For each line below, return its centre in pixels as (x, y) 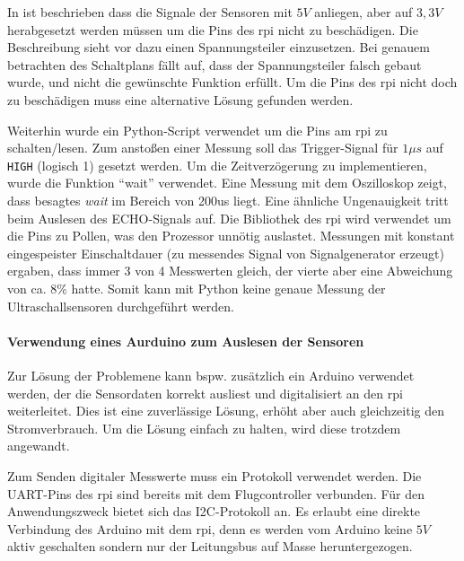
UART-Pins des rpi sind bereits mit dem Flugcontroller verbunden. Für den (216, 493)
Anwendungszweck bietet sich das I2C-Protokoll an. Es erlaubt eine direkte (214, 511)
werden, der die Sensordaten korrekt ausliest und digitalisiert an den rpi (205, 393)
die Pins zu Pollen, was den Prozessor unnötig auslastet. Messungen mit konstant (231, 236)
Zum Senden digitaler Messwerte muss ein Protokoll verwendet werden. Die (214, 475)
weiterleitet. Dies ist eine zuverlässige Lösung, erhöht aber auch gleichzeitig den (226, 411)
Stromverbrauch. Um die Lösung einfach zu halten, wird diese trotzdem (204, 428)
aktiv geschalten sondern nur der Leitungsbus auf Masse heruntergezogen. (210, 546)
